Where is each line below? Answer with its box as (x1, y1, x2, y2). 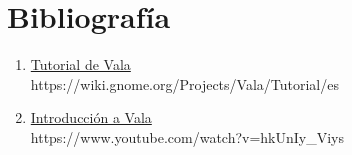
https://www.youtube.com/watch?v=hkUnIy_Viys (30, 126, 345, 147)
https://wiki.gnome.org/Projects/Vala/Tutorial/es (30, 73, 339, 94)
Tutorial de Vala (30, 54, 131, 75)
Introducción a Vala (30, 107, 152, 128)
